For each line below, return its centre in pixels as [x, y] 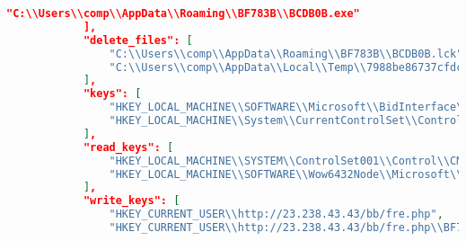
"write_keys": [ [132, 201]
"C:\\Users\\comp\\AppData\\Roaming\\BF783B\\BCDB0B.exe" [183, 13]
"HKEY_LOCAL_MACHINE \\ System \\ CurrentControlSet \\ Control [286, 120]
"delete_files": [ [138, 40]
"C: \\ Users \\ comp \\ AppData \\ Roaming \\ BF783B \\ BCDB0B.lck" [286, 54]
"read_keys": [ [128, 147]
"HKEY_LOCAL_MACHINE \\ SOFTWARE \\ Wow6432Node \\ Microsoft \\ [286, 174]
